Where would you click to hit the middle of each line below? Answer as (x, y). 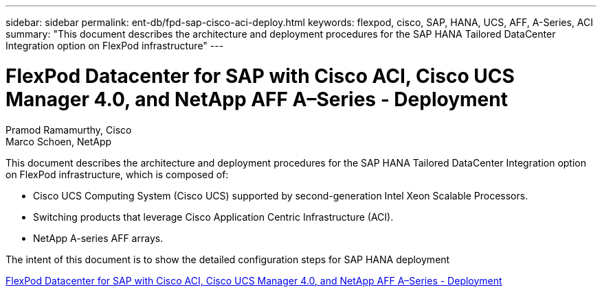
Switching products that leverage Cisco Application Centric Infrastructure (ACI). (213, 217)
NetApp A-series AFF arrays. (98, 238)
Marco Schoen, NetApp (59, 141)
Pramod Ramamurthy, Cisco (69, 130)
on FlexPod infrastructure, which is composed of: (117, 174)
